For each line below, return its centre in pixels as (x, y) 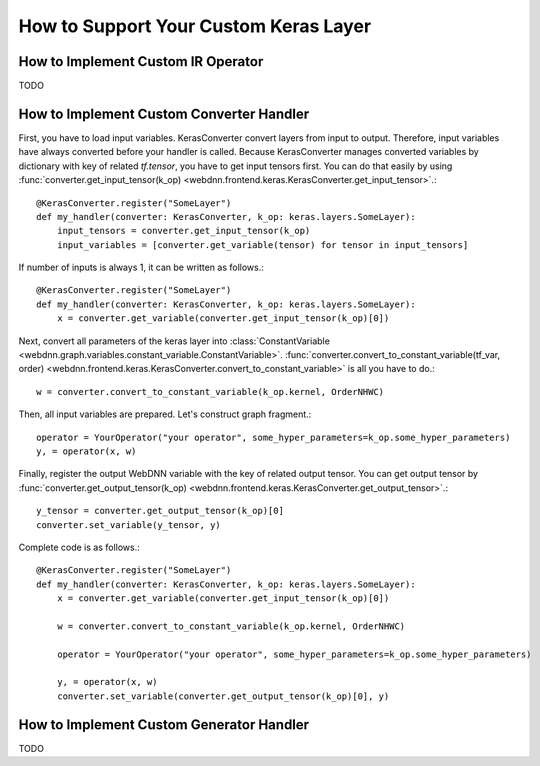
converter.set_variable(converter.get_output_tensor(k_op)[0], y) (223, 696)
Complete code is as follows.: (79, 547)
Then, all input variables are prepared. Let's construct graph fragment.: (165, 414)
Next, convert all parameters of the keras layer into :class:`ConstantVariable (174, 341)
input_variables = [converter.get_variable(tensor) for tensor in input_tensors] (262, 244)
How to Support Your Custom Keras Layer (195, 26)
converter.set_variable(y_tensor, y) (129, 524)
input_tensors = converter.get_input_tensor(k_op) (183, 231)
